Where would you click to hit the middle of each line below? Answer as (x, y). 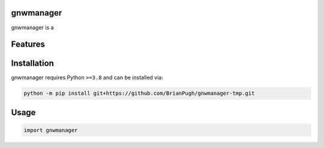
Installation (32, 64)
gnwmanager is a (32, 27)
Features (28, 44)
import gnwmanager (51, 130)
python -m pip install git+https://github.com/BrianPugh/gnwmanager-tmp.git (139, 93)
